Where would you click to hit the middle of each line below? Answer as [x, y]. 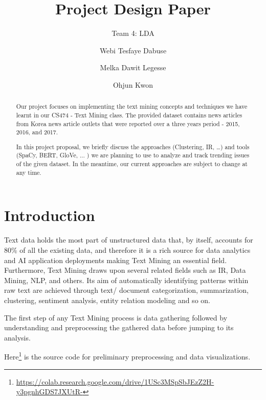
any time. [29, 172]
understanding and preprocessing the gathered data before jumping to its [119, 327]
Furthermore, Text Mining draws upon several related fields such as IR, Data [125, 270]
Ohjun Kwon [133, 84]
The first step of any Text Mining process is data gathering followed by [116, 317]
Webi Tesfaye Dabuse [133, 50]
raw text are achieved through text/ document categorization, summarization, [126, 290]
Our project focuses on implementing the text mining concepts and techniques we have [132, 106]
